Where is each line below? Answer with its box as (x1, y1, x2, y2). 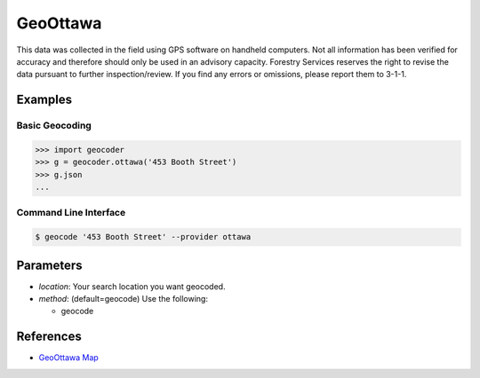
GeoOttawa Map (38, 352, 100, 363)
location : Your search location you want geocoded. (38, 280, 226, 292)
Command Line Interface (16, 207, 126, 219)
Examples (16, 92, 73, 107)
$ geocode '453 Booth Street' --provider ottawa (35, 232, 252, 242)
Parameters (16, 257, 83, 272)
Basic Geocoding (16, 120, 92, 132)
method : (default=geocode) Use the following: (38, 294, 209, 304)
